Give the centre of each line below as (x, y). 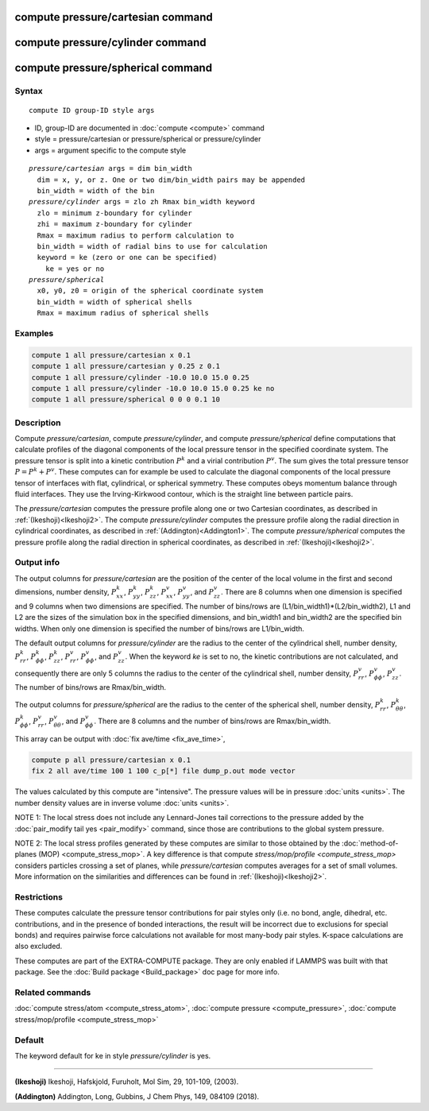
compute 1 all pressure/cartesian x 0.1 (111, 355)
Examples (34, 334)
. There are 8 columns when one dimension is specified (311, 591)
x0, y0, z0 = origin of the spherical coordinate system (150, 291)
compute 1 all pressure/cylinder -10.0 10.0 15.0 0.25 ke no (153, 388)
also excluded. (39, 946)
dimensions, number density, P (66, 591)
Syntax (29, 91)
